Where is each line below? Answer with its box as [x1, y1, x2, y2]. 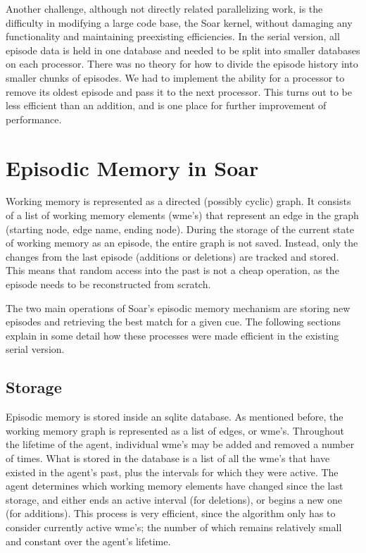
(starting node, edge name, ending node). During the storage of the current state [6, 221, 354, 236]
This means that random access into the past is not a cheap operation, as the [6, 263, 339, 278]
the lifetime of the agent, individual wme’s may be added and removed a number [6, 437, 355, 452]
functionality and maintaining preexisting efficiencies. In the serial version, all [6, 29, 340, 44]
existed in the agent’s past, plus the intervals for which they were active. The [6, 464, 339, 479]
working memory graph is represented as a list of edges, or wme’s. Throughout [6, 423, 344, 437]
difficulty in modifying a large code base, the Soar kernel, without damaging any [6, 15, 353, 30]
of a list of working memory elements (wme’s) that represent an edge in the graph [6, 208, 359, 223]
